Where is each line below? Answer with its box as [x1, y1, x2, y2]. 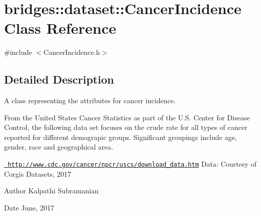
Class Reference [4, 18, 116, 38]
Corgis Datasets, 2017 [4, 168, 72, 179]
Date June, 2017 [4, 202, 54, 212]
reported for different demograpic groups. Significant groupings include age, [4, 131, 237, 142]
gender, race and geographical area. [4, 141, 113, 152]
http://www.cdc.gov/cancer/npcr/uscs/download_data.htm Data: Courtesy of [8, 159, 256, 169]
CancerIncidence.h [43, 47, 100, 57]
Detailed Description [4, 71, 114, 87]
